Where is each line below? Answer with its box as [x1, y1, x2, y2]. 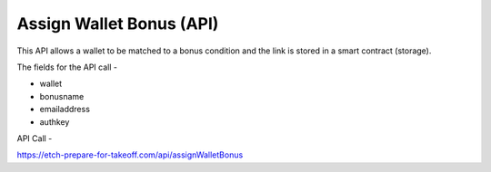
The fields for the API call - [16, 62, 118, 72]
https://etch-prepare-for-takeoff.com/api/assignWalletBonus [16, 149, 244, 160]
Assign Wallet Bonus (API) [16, 14, 219, 33]
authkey [39, 116, 70, 127]
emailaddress [39, 104, 91, 115]
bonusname [39, 91, 85, 101]
